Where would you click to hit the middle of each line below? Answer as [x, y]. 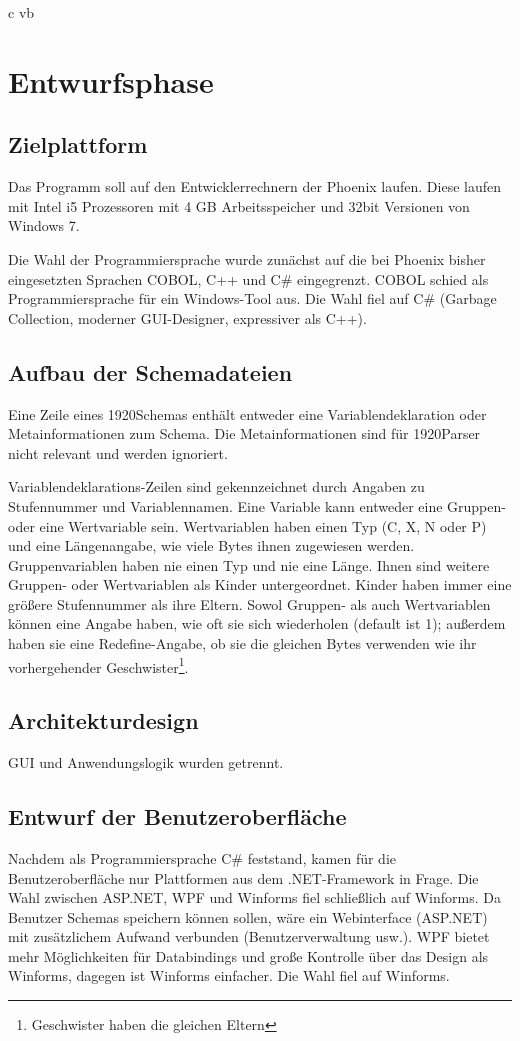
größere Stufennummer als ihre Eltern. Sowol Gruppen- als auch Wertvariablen [249, 603]
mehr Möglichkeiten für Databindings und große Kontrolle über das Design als [248, 955]
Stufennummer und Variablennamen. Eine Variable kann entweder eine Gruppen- [257, 505]
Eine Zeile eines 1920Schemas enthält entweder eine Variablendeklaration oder [247, 413]
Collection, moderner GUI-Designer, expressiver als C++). [187, 317]
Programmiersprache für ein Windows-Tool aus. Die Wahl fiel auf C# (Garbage [252, 298]
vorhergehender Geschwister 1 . [98, 665]
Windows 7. [44, 225]
